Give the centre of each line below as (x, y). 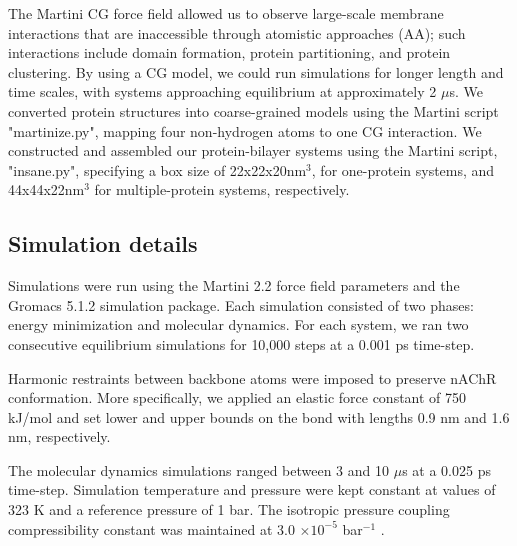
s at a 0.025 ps (446, 469)
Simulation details (103, 243)
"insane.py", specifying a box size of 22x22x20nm (157, 169)
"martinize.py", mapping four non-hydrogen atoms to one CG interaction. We (245, 130)
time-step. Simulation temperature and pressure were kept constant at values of (252, 489)
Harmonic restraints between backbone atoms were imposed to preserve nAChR (252, 377)
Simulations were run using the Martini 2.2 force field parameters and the (234, 285)
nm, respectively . (59, 436)
